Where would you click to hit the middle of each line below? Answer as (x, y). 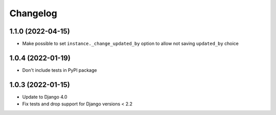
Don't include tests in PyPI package (60, 70)
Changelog (33, 13)
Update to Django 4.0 (45, 97)
